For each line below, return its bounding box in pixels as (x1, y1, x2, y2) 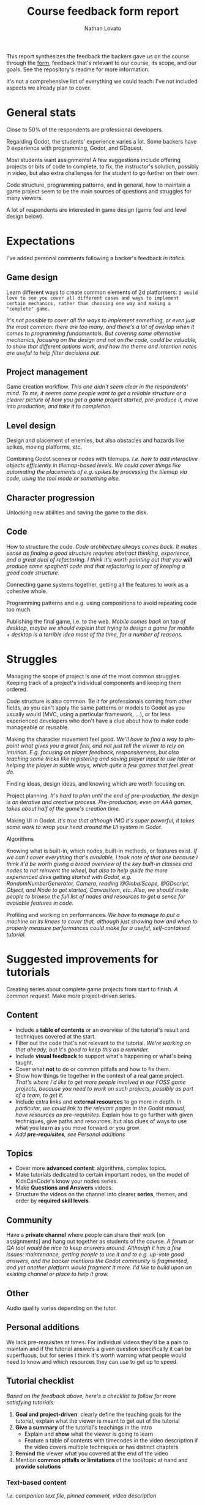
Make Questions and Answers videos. (15, 1184, 113, 1191)
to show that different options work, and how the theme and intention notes (6, 342, 197, 350)
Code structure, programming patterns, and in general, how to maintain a (6, 181, 191, 188)
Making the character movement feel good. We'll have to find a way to (6, 735, 184, 743)
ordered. (6, 686, 28, 693)
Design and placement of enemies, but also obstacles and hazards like (6, 437, 185, 444)
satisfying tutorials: (6, 1398, 55, 1406)
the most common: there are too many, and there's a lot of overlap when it (6, 323, 195, 330)
